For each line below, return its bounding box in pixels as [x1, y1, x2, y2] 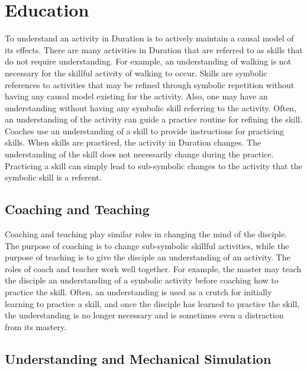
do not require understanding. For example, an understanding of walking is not [5, 55, 292, 67]
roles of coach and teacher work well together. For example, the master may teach [5, 262, 302, 275]
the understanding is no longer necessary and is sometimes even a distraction [5, 309, 284, 321]
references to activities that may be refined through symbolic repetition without [5, 78, 295, 91]
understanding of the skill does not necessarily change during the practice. [5, 148, 274, 160]
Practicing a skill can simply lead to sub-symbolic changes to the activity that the [5, 159, 302, 172]
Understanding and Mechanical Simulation [5, 349, 272, 367]
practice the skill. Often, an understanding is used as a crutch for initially [5, 286, 272, 298]
